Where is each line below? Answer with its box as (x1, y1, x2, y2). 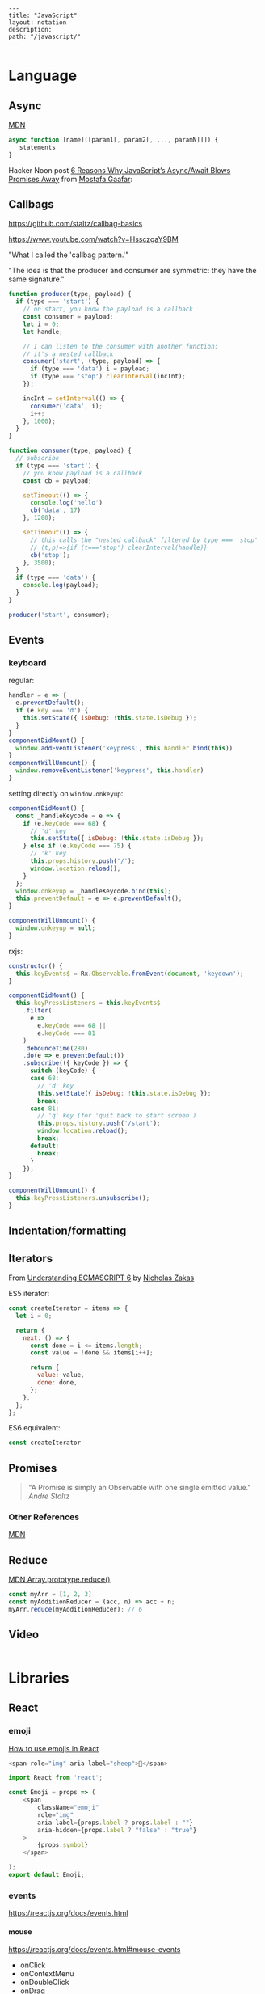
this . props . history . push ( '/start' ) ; (37, 1119, 161, 1128)
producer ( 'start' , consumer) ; (8, 610, 111, 619)
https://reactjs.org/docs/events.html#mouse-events (8, 1945, 181, 1954)
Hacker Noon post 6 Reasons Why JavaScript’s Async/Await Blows (8, 165, 231, 175)
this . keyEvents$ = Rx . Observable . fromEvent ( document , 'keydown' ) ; (15, 970, 244, 978)
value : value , (37, 1371, 85, 1379)
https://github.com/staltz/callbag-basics (8, 219, 143, 229)
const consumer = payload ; (23, 313, 114, 321)
